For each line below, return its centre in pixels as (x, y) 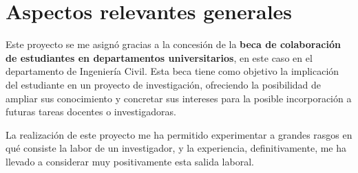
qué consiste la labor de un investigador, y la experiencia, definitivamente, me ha (176, 148)
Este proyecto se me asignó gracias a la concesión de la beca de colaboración (173, 44)
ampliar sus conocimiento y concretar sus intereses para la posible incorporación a (179, 98)
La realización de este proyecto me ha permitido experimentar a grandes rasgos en (179, 134)
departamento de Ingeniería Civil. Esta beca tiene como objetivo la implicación (172, 71)
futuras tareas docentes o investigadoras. (91, 112)
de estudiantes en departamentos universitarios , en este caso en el (159, 57)
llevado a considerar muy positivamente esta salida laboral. (130, 161)
